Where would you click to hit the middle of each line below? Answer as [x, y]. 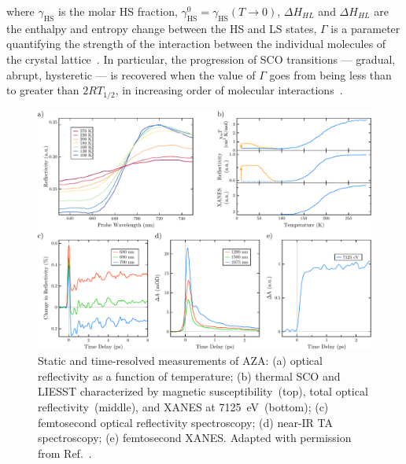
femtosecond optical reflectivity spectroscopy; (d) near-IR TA [186, 422]
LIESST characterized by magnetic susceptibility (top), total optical [203, 391]
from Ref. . [65, 453]
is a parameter [365, 28]
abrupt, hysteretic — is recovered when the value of [131, 74]
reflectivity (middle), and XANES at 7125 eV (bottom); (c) [183, 406]
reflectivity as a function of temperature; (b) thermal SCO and [189, 376]
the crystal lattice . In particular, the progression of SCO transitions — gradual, [201, 59]
